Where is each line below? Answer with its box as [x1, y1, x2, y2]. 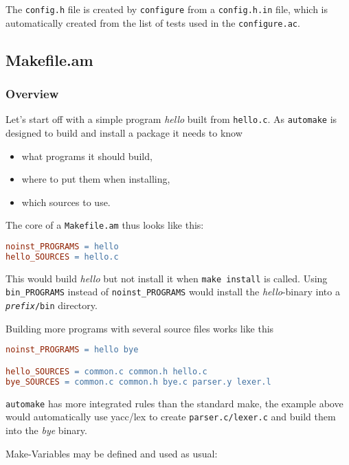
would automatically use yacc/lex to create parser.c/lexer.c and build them [5, 409, 336, 424]
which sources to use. [21, 194, 111, 209]
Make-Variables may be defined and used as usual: [5, 446, 218, 460]
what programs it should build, [21, 148, 153, 163]
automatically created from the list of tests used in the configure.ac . [5, 15, 300, 30]
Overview [5, 85, 59, 102]
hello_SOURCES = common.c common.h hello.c [5, 366, 207, 376]
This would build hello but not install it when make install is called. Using [5, 271, 328, 285]
